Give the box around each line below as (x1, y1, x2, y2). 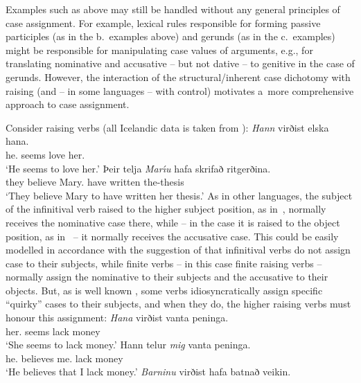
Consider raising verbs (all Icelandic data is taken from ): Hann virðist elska (6, 120, 329, 134)
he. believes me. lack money (6, 350, 123, 365)
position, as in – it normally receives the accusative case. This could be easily (6, 229, 339, 243)
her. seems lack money (6, 323, 100, 338)
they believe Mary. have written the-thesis (6, 175, 184, 189)
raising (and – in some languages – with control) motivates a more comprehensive (6, 83, 354, 98)
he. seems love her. (6, 147, 85, 161)
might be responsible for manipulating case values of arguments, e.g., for (6, 42, 313, 57)
